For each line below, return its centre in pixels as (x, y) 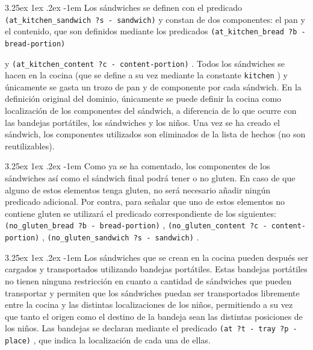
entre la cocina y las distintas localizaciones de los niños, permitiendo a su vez (149, 305)
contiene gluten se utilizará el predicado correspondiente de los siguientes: (141, 213)
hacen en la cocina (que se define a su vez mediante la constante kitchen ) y (146, 75)
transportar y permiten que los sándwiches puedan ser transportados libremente (152, 292)
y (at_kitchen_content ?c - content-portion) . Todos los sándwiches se (145, 63)
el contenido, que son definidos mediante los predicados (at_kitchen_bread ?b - (155, 31)
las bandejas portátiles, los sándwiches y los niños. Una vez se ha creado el (142, 122)
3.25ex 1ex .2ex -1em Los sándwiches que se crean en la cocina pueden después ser (156, 257)
